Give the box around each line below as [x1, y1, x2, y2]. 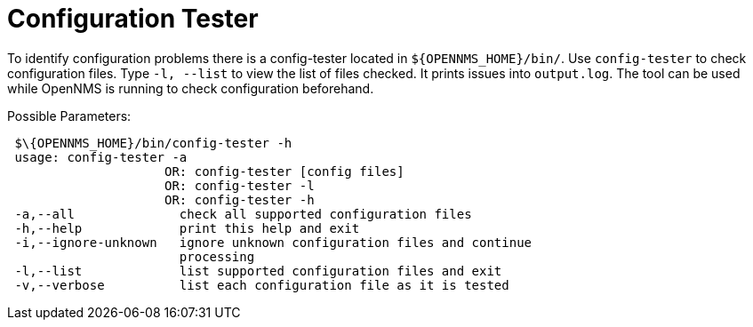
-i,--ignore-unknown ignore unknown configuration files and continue [14, 235, 533, 250]
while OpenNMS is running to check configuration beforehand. [7, 80, 374, 96]
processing [179, 249, 255, 264]
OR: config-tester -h [164, 192, 315, 207]
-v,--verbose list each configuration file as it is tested [14, 277, 509, 292]
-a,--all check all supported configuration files [14, 206, 472, 221]
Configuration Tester [7, 4, 259, 34]
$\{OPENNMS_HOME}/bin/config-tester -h [14, 135, 292, 150]
